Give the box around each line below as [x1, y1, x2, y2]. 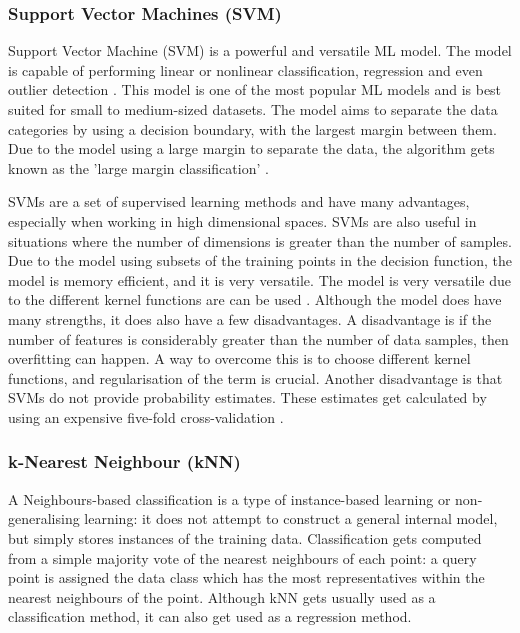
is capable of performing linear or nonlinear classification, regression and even [8, 59, 483, 80]
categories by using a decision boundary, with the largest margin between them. [8, 118, 497, 139]
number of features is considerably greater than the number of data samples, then [8, 328, 509, 349]
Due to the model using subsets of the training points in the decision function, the [8, 250, 512, 271]
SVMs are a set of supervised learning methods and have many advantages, [8, 191, 470, 212]
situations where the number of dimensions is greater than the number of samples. [8, 230, 512, 251]
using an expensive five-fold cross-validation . [8, 406, 284, 427]
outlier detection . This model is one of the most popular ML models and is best [8, 79, 502, 100]
